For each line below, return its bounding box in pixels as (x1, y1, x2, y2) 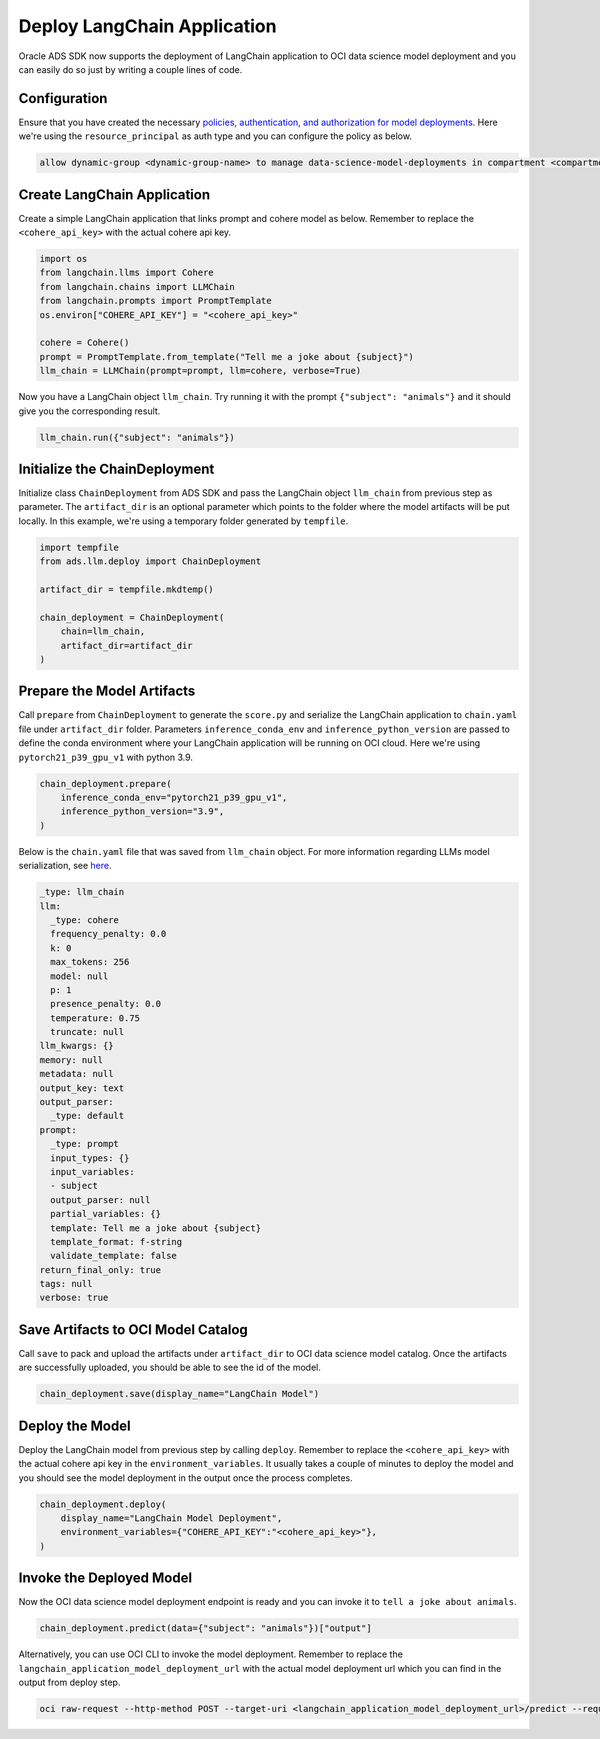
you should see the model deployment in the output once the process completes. (18, 1471, 354, 1484)
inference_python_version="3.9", (60, 806, 225, 817)
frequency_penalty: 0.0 (50, 928, 167, 940)
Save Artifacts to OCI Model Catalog (18, 1321, 249, 1338)
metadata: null (39, 1068, 114, 1080)
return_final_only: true (39, 1264, 162, 1275)
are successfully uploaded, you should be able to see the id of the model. (18, 1361, 322, 1374)
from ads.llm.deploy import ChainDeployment (39, 556, 262, 567)
